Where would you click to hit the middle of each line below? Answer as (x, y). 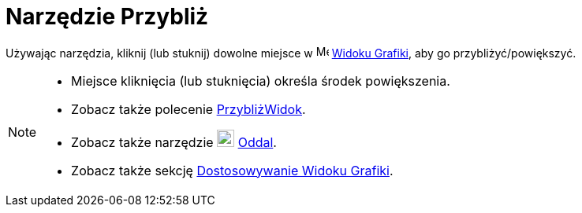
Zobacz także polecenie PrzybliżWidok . (188, 109)
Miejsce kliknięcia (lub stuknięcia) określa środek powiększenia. (261, 81)
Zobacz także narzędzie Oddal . (174, 142)
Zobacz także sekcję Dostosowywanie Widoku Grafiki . (232, 170)
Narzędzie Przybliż (107, 17)
